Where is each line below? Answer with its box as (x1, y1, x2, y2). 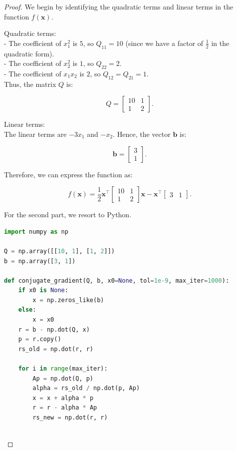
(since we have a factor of (125, 37, 204, 48)
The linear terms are (4, 128, 67, 139)
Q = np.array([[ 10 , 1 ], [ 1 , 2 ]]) (4, 247, 115, 255)
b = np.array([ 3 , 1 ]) (4, 257, 76, 265)
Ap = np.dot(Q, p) (32, 375, 93, 382)
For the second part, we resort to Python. (4, 209, 132, 220)
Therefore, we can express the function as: (4, 169, 133, 179)
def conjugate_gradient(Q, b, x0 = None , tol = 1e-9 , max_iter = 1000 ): (4, 277, 230, 284)
